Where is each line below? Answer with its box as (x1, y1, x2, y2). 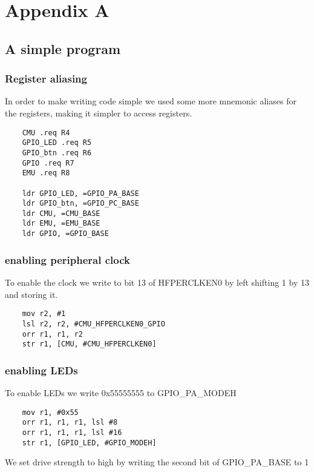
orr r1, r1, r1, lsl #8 (22, 418, 118, 427)
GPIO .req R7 (22, 158, 74, 167)
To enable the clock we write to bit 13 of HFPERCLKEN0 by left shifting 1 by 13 (5, 276, 309, 288)
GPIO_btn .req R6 (22, 148, 92, 157)
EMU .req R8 (22, 169, 70, 178)
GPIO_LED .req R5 (22, 138, 92, 147)
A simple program (5, 39, 121, 58)
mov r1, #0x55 (22, 408, 79, 417)
